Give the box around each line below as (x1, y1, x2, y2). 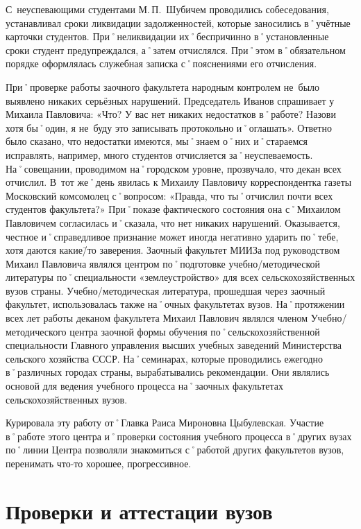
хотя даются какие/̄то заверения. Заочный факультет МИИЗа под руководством (6, 243, 340, 257)
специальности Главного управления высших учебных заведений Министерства (6, 338, 342, 352)
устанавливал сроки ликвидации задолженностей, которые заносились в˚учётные (6, 15, 351, 30)
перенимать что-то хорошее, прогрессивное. (6, 456, 192, 470)
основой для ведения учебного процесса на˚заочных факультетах (6, 379, 283, 393)
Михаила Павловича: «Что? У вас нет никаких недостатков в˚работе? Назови (6, 107, 336, 121)
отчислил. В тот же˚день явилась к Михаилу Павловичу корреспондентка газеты (6, 175, 352, 189)
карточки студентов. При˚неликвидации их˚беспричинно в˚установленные (6, 29, 329, 44)
